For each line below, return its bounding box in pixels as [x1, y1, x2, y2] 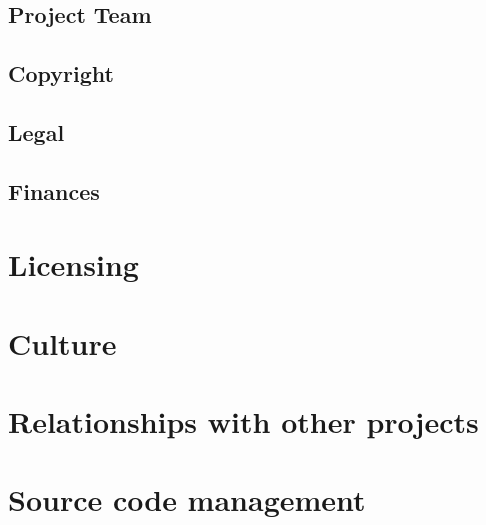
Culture [8, 322, 117, 363]
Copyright [8, 58, 114, 89]
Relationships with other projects [8, 401, 479, 442]
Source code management [8, 479, 366, 520]
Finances [8, 175, 100, 206]
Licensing [8, 244, 139, 285]
